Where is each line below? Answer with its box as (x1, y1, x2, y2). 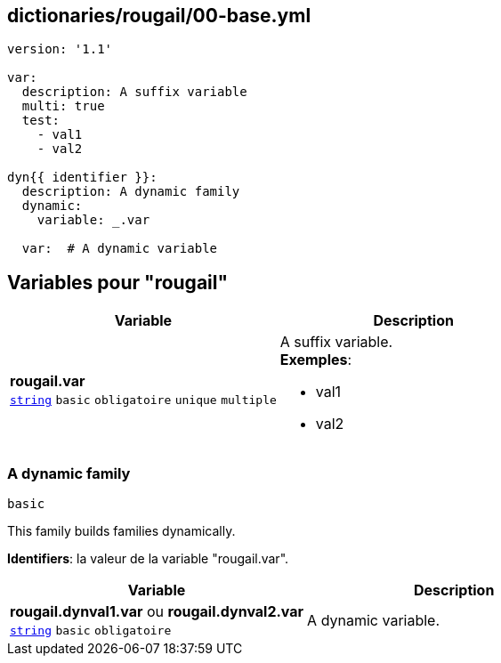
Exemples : (279, 351, 352, 369)
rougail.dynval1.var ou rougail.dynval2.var (10, 602, 304, 621)
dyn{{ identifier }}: (7, 170, 158, 185)
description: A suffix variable (21, 85, 247, 100)
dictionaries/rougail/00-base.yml (7, 4, 311, 27)
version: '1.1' (7, 42, 113, 57)
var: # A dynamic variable (21, 241, 218, 256)
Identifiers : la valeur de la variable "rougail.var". (7, 551, 289, 567)
